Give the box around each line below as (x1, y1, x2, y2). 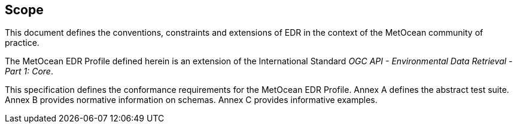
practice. (5, 38, 39, 48)
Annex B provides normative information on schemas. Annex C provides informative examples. (5, 95, 378, 105)
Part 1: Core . (5, 66, 53, 77)
